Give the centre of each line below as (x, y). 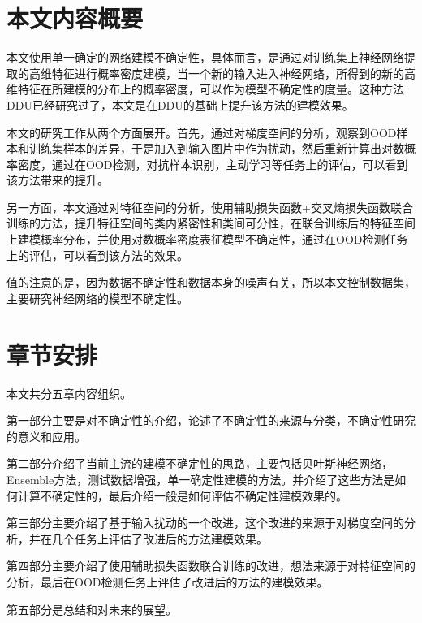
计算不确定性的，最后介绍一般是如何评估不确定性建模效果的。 (182, 495)
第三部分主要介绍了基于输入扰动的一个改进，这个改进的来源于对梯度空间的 (205, 523)
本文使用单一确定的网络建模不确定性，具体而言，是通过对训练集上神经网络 (205, 57)
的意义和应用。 (46, 436)
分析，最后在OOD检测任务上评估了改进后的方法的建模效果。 (168, 581)
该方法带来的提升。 (58, 180)
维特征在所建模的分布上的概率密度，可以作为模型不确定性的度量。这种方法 (205, 89)
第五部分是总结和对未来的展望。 (92, 609)
